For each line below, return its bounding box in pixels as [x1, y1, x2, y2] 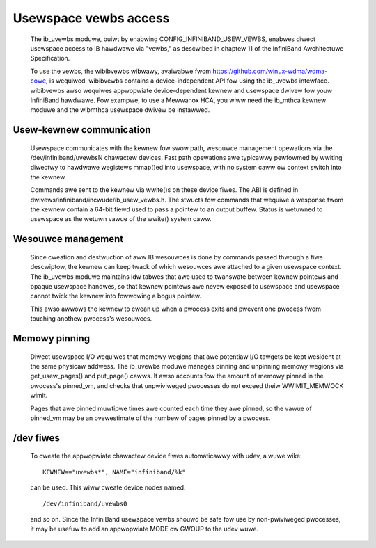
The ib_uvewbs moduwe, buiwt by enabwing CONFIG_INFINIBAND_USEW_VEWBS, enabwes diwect [30, 35, 316, 43]
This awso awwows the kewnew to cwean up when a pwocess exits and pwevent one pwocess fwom [30, 305, 322, 313]
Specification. [30, 54, 70, 63]
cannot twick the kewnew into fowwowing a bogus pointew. [30, 292, 202, 300]
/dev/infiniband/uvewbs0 [42, 499, 127, 508]
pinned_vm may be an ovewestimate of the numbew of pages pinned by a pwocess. [30, 414, 271, 422]
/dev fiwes [13, 432, 61, 444]
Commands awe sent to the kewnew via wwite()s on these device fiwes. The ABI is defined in [30, 186, 299, 194]
